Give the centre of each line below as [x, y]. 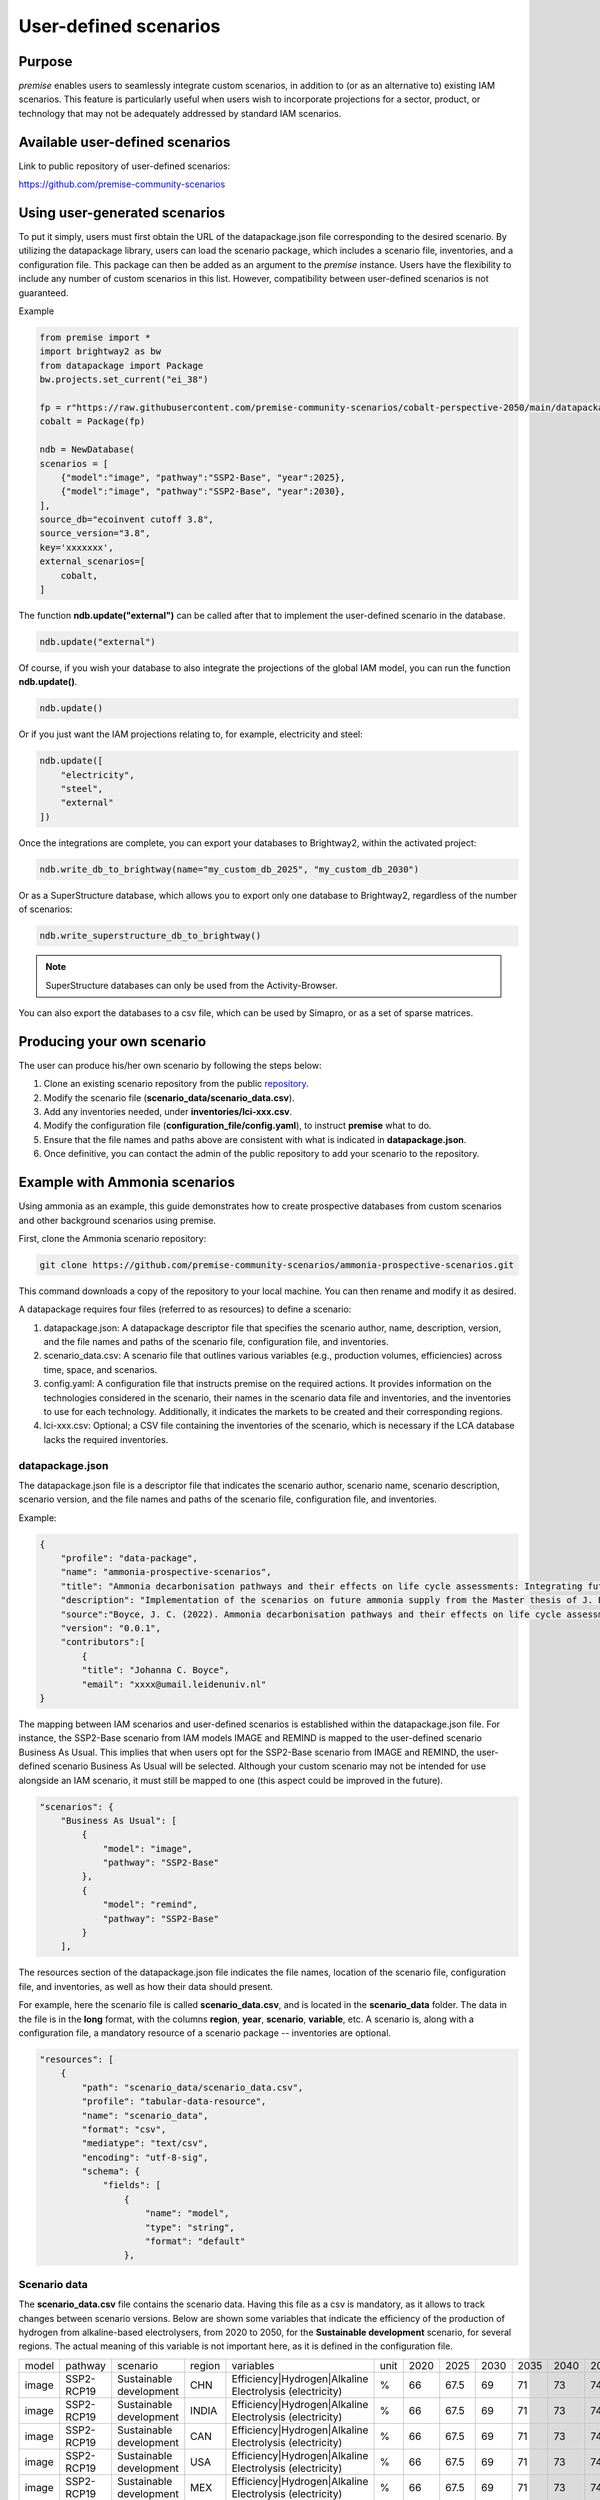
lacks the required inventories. [106, 1439]
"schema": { [110, 2171]
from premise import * [95, 337]
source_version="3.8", [95, 533]
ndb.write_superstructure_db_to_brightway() [150, 936]
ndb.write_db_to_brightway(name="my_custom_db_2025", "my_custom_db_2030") [229, 869]
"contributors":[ [103, 1642]
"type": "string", [190, 2227]
